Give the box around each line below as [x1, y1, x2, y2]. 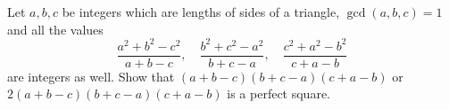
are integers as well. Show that [7, 66, 175, 85]
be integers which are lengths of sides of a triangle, [62, 3, 340, 20]
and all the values [7, 19, 104, 38]
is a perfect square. [227, 84, 330, 103]
